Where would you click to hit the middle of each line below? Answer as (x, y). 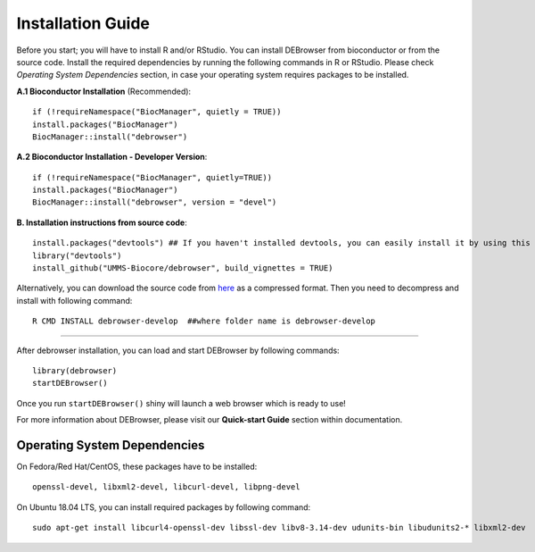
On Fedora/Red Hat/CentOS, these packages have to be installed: (137, 467)
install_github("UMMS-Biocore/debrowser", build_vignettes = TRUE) (183, 268)
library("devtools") (77, 255)
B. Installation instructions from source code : (102, 222)
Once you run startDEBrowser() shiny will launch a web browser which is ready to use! (181, 403)
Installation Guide (83, 23)
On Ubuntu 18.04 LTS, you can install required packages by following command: (164, 507)
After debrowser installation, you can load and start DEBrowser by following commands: (178, 350)
